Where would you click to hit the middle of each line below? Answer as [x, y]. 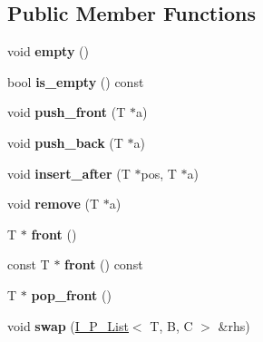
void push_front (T [67, 112]
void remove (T [54, 204]
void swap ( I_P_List [68, 325]
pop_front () [71, 294]
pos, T [159, 173]
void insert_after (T [69, 173]
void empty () [48, 51]
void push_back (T [65, 142]
